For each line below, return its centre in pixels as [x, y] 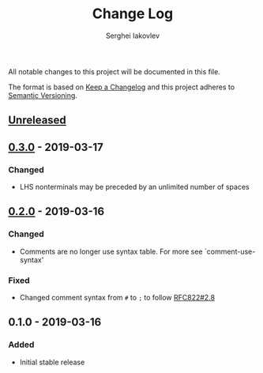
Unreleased [38, 121]
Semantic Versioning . [43, 95]
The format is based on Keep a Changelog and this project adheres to [122, 87]
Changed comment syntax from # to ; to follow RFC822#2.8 [117, 298]
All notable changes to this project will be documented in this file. [115, 71]
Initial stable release [52, 362]
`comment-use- [230, 251]
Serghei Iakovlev [133, 36]
